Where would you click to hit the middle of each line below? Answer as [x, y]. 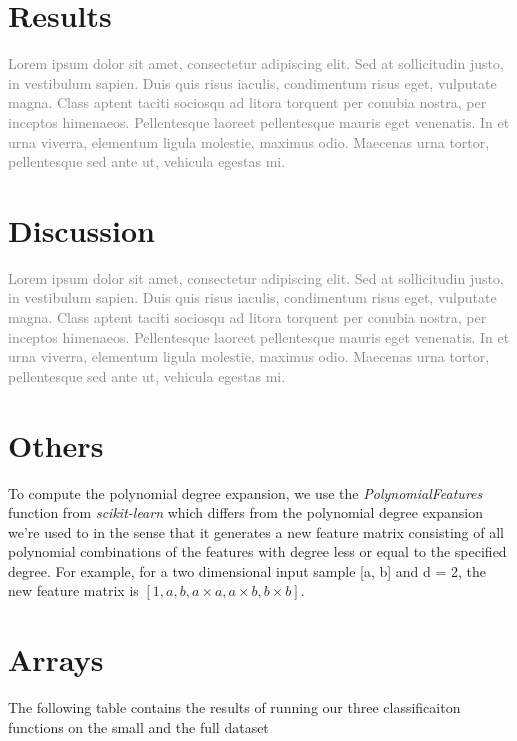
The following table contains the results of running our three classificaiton [234, 707]
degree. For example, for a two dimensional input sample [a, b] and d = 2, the [247, 570]
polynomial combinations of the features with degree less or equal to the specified [257, 551]
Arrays [56, 659]
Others [56, 444]
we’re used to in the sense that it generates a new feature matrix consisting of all [256, 531]
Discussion [81, 229]
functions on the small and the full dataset [138, 726]
